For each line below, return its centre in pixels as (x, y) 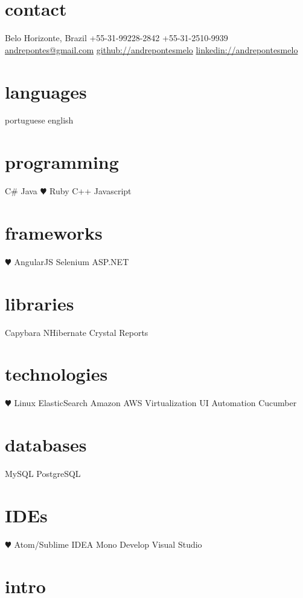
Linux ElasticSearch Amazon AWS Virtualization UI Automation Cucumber (155, 403)
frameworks (54, 232)
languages (46, 91)
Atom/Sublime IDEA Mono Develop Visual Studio (108, 544)
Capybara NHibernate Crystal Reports (77, 332)
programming (62, 162)
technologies (56, 374)
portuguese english (39, 120)
